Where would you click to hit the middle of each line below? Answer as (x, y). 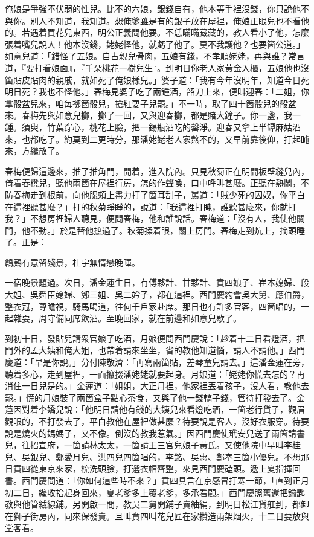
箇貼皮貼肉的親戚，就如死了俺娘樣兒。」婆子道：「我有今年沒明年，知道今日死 (157, 79)
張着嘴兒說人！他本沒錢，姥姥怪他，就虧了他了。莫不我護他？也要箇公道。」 (155, 44)
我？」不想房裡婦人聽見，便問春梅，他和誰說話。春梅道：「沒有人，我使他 (151, 218)
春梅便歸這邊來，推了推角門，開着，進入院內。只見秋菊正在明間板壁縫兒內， (157, 171)
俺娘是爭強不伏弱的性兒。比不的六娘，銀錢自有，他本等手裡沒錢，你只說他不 (157, 8)
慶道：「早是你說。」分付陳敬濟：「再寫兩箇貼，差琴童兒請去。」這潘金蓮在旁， (157, 362)
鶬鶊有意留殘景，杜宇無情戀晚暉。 (72, 262)
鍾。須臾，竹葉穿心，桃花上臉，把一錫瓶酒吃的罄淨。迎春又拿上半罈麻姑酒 (153, 127)
